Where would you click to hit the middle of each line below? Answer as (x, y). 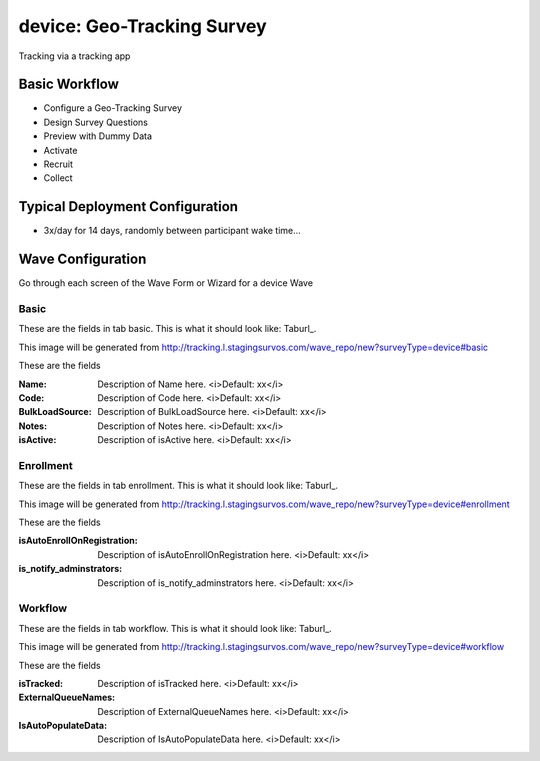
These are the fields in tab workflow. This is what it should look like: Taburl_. (175, 628)
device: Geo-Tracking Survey (142, 26)
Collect (58, 178)
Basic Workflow (69, 84)
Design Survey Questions (96, 122)
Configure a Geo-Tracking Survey (113, 108)
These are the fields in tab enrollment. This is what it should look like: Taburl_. (178, 486)
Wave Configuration (82, 259)
